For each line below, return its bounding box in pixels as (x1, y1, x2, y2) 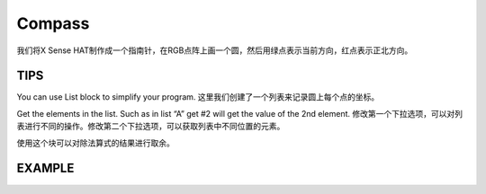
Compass (16, 13, 90, 33)
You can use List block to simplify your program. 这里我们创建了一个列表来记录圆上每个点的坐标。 (16, 92, 380, 102)
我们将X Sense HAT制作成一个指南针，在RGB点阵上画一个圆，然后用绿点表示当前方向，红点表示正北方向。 (16, 45, 413, 56)
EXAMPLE (16, 161, 75, 176)
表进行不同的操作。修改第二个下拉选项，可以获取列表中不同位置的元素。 (16, 121, 285, 132)
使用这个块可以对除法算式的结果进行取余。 (16, 137, 175, 148)
